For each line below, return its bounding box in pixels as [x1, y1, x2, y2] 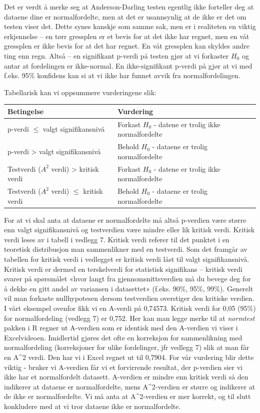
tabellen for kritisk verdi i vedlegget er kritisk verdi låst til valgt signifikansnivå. [4, 254, 249, 264]
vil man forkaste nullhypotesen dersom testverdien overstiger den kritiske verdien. [4, 293, 254, 303]
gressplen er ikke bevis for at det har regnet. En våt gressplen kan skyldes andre [4, 41, 249, 51]
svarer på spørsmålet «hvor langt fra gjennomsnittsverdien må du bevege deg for [4, 273, 251, 284]
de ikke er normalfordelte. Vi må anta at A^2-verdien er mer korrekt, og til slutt [4, 391, 251, 401]
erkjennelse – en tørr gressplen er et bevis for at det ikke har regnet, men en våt [4, 31, 249, 41]
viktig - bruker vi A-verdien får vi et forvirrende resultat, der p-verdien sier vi [4, 361, 243, 372]
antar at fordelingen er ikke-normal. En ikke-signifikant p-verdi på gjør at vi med [4, 60, 252, 71]
